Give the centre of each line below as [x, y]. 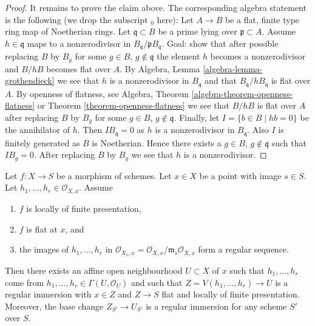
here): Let [175, 19]
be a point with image [240, 175]
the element [178, 56]
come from [25, 282]
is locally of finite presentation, [84, 208]
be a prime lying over [198, 31]
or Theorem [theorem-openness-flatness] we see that [134, 105]
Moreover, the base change [54, 306]
